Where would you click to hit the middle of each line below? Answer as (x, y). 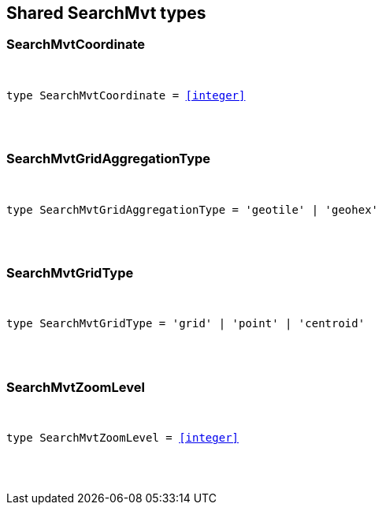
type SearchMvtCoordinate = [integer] (126, 95)
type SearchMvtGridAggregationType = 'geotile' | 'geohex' (193, 209)
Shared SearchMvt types (106, 13)
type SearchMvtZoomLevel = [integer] (123, 438)
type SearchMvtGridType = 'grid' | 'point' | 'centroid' (186, 324)
